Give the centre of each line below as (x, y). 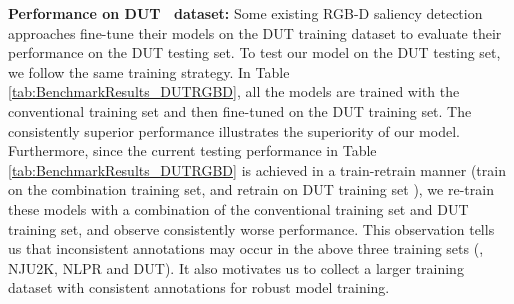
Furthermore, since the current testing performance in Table (192, 150)
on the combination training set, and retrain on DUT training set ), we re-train (251, 189)
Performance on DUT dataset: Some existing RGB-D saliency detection (245, 13)
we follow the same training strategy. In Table (149, 71)
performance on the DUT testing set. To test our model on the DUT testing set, (254, 52)
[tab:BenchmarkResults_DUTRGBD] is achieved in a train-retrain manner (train (257, 169)
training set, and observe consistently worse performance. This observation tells (251, 228)
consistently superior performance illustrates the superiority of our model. (234, 130)
